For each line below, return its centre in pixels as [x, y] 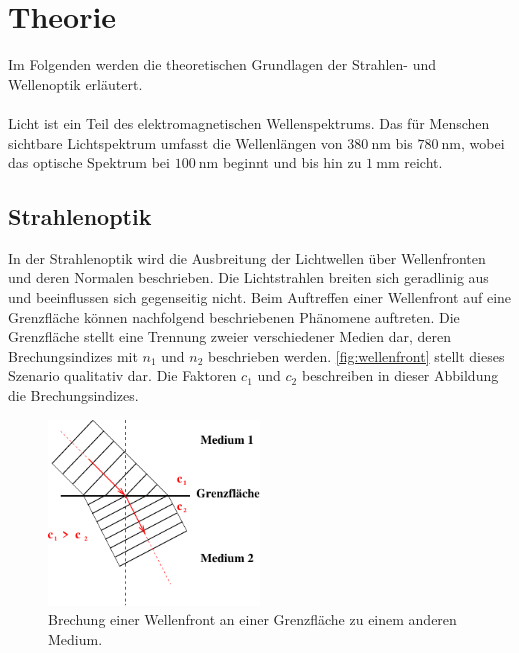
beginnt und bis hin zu [292, 162]
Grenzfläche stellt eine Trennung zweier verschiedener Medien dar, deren [230, 336]
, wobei [482, 142]
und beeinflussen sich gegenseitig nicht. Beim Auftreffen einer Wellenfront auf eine [260, 297]
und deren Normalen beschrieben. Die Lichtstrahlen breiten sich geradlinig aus [248, 277]
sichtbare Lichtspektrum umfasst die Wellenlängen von [175, 142]
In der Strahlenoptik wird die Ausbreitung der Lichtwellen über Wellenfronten [247, 257]
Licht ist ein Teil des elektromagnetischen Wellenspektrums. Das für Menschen [249, 122]
